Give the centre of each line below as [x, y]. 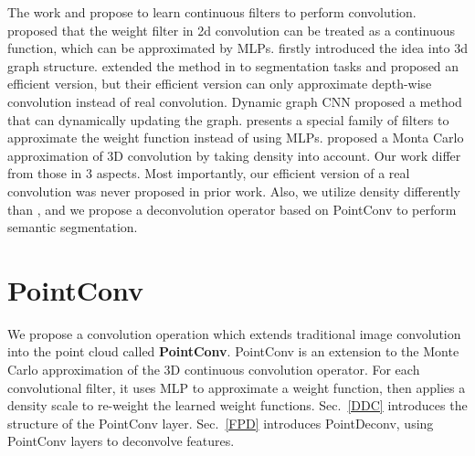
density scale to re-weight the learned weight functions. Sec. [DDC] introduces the [237, 405]
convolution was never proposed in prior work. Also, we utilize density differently [234, 191]
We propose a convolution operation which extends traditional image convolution [234, 333]
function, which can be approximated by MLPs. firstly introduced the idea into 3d [237, 48]
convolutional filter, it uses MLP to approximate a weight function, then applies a [237, 387]
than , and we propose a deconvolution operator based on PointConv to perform [232, 209]
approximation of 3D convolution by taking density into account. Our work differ [234, 155]
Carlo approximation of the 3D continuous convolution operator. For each [214, 370]
